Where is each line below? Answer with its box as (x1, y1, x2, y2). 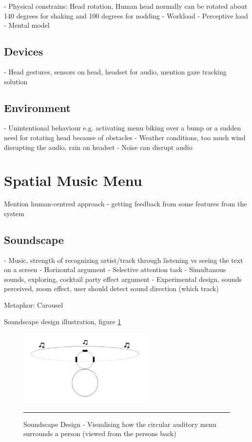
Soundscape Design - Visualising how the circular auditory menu (23, 419, 216, 429)
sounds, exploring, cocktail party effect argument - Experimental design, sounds (4, 274, 242, 284)
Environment (4, 100, 71, 115)
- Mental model (4, 20, 50, 30)
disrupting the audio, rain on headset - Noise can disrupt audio (4, 142, 193, 152)
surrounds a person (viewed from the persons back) (23, 428, 176, 439)
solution (4, 76, 28, 86)
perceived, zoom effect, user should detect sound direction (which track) (4, 283, 219, 294)
